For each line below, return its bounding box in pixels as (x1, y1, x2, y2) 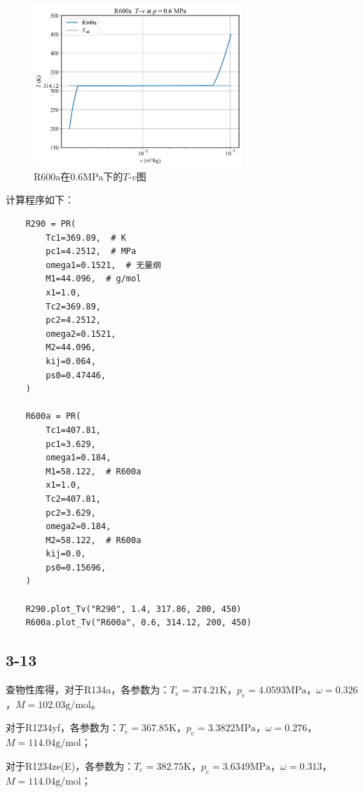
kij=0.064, (46, 356, 96, 366)
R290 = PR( (25, 219, 76, 229)
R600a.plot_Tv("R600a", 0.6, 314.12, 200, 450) (25, 618, 252, 628)
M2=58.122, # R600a (46, 535, 142, 545)
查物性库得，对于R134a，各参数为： (6, 682, 170, 697)
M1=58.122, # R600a (46, 466, 142, 477)
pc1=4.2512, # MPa (46, 246, 137, 257)
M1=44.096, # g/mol (46, 274, 142, 284)
